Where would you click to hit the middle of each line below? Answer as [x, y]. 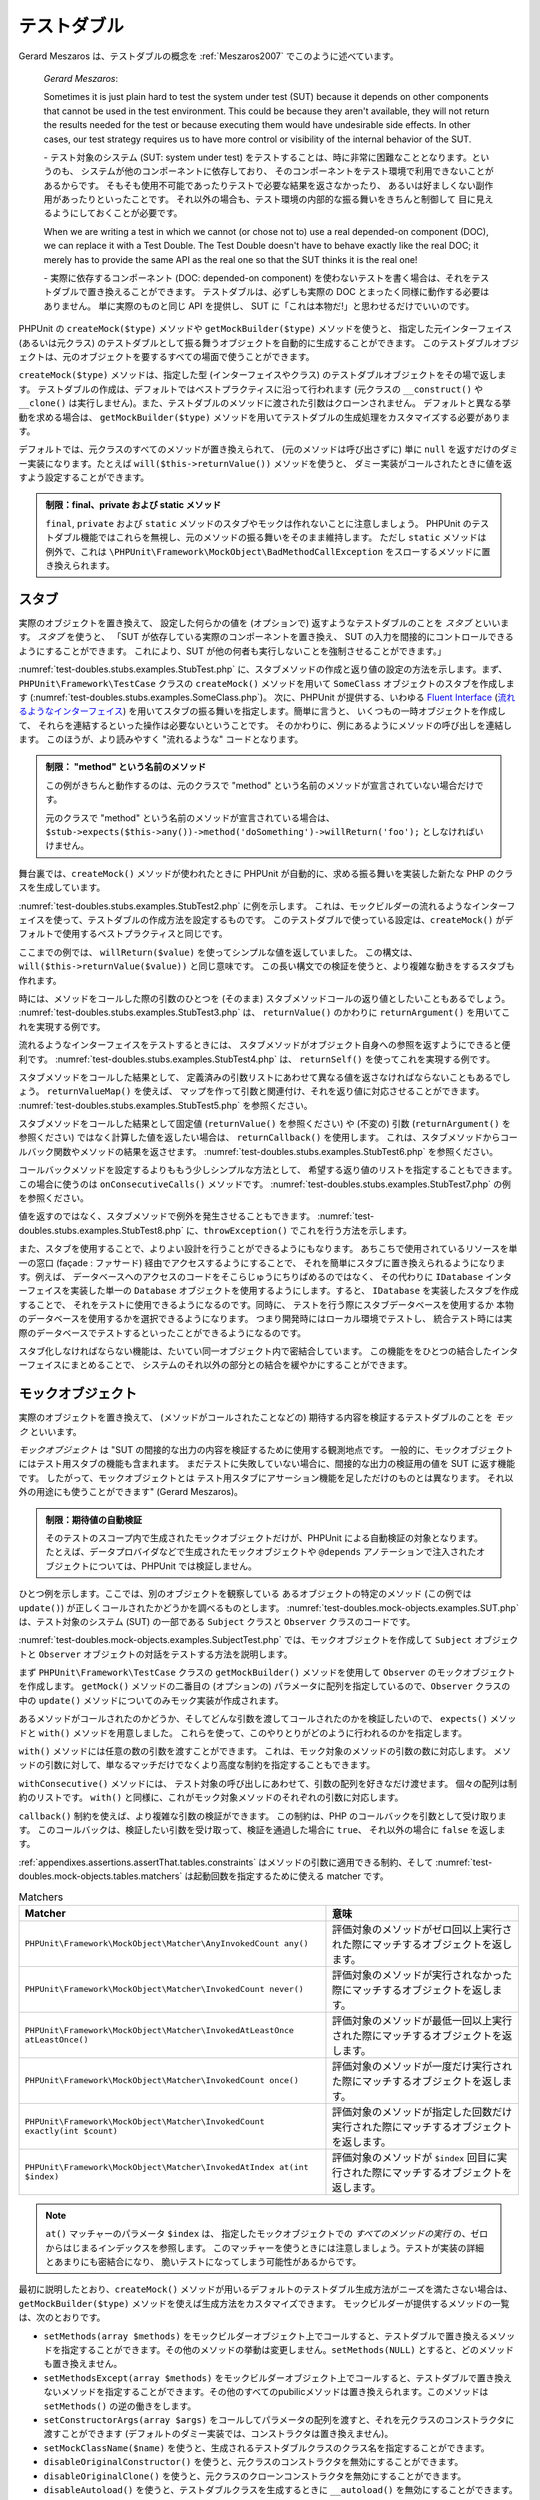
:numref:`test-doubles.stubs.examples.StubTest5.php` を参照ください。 [165, 1105]
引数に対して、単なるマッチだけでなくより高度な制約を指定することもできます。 [210, 1765]
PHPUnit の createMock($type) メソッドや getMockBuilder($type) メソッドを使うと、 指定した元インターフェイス [265, 329]
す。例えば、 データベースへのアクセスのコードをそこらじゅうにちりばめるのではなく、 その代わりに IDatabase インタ [265, 1276]
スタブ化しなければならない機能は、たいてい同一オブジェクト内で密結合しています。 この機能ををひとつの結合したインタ [268, 1351]
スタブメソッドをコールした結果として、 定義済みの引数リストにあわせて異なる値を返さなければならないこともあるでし [264, 1077]
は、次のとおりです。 [62, 2317]
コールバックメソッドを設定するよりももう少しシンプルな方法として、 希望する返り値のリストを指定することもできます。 [268, 1170]
